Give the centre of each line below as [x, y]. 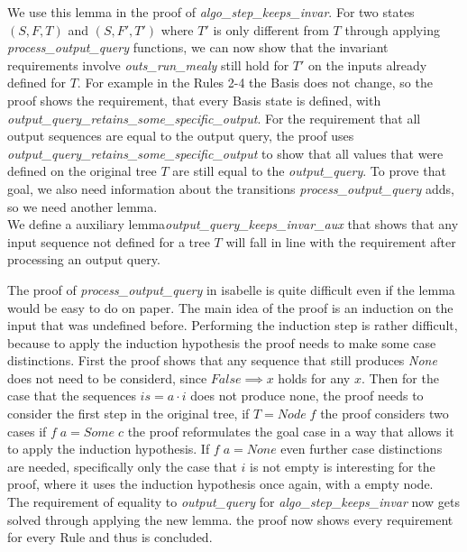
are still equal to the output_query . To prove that [309, 171]
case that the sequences [72, 396]
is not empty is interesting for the [343, 466]
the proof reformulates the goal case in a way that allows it [291, 431]
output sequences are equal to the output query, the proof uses [181, 136]
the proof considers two [385, 414]
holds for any [314, 377]
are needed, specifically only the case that [122, 466]
